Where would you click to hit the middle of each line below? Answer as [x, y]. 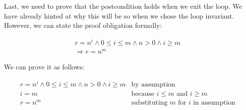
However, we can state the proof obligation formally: [83, 25]
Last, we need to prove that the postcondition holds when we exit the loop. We [123, 6]
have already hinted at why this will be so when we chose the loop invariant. [119, 15]
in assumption [214, 102]
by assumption [153, 84]
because [143, 94]
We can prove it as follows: [44, 66]
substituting [149, 102]
